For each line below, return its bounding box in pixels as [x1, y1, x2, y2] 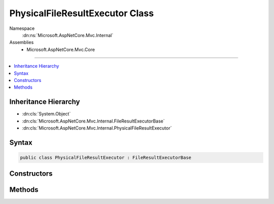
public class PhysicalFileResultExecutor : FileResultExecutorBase [20, 154, 192, 160]
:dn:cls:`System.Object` [22, 111, 71, 117]
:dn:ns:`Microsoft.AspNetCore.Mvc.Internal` [22, 32, 114, 38]
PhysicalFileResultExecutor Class [9, 8, 154, 19]
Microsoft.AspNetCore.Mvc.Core [26, 46, 95, 53]
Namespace [9, 25, 35, 31]
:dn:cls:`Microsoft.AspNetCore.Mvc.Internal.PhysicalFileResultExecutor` [22, 125, 172, 131]
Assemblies [9, 39, 34, 46]
